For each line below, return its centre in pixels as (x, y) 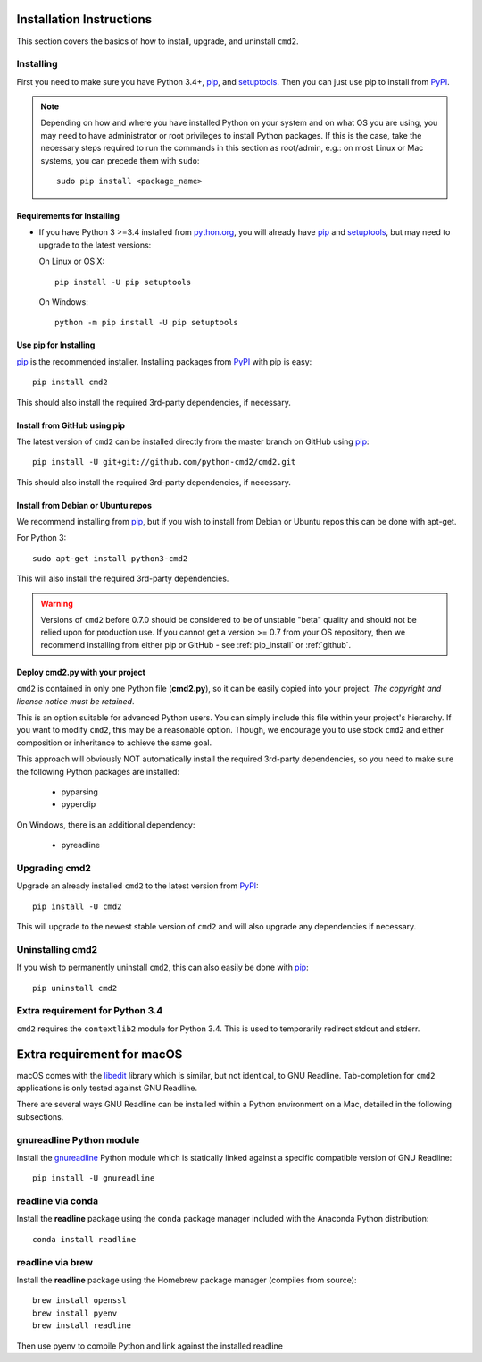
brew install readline (82, 1326)
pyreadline (81, 845)
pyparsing (79, 792)
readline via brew (55, 1262)
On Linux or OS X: (72, 261)
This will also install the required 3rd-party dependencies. (123, 579)
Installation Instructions (84, 19)
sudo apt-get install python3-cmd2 (110, 558)
